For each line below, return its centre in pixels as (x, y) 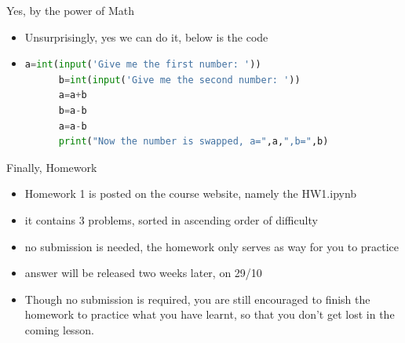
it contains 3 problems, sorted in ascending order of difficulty (171, 219)
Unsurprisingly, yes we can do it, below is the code (146, 36)
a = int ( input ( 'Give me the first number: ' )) (143, 65)
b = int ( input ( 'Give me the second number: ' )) (179, 80)
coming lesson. (59, 329)
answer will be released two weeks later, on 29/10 (143, 273)
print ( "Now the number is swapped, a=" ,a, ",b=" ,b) (193, 142)
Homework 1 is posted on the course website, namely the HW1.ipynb (191, 193)
